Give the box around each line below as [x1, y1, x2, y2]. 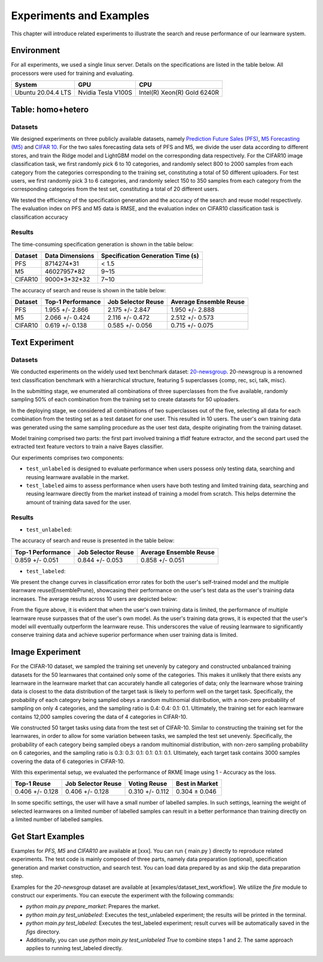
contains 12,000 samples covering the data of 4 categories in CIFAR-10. [11, 713, 188, 720]
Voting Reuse [128, 779, 167, 788]
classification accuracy [11, 213, 68, 220]
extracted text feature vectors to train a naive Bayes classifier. [11, 443, 164, 450]
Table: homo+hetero [11, 104, 89, 114]
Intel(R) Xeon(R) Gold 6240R [138, 89, 220, 97]
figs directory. [26, 928, 61, 935]
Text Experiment [11, 337, 74, 347]
